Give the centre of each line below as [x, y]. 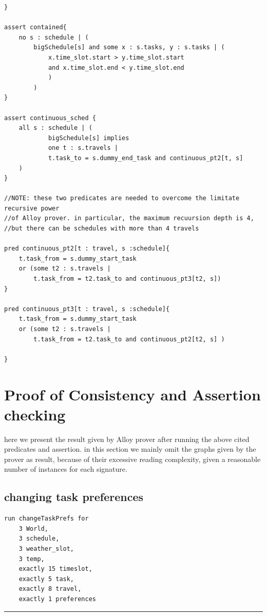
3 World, [33, 528]
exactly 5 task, [46, 579]
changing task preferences [74, 497]
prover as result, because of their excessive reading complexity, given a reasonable [132, 459]
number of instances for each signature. [66, 469]
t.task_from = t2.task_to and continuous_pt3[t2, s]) [127, 279]
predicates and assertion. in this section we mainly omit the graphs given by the [130, 449]
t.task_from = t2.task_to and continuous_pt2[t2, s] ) [129, 339]
